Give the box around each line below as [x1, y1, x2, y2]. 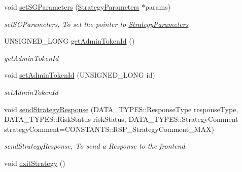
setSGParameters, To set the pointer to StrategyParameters [4, 18, 189, 29]
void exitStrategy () [4, 157, 65, 168]
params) [145, 2, 171, 12]
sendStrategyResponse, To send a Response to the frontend [4, 141, 185, 151]
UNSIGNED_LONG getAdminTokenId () [4, 36, 135, 46]
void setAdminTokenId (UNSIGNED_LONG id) [4, 70, 155, 80]
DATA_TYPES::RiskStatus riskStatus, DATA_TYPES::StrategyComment [4, 114, 238, 124]
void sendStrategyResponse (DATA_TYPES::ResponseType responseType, [4, 104, 238, 114]
